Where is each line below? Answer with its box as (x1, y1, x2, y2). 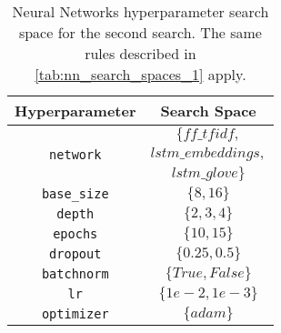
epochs (53, 227, 98, 241)
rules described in (85, 43, 196, 64)
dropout (49, 247, 102, 261)
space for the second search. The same (18, 22, 262, 43)
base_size (41, 187, 109, 201)
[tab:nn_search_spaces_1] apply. (35, 64, 246, 85)
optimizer (41, 307, 109, 321)
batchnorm (41, 267, 109, 281)
